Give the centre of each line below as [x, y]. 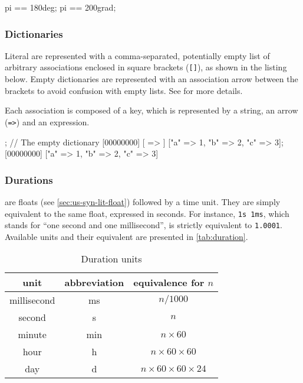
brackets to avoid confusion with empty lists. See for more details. [124, 90]
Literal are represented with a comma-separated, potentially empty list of [137, 55]
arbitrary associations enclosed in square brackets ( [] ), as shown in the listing [146, 67]
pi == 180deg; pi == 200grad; [60, 7]
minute [32, 335]
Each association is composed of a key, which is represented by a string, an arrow [151, 110]
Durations [29, 179]
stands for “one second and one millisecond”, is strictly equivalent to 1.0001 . [144, 225]
